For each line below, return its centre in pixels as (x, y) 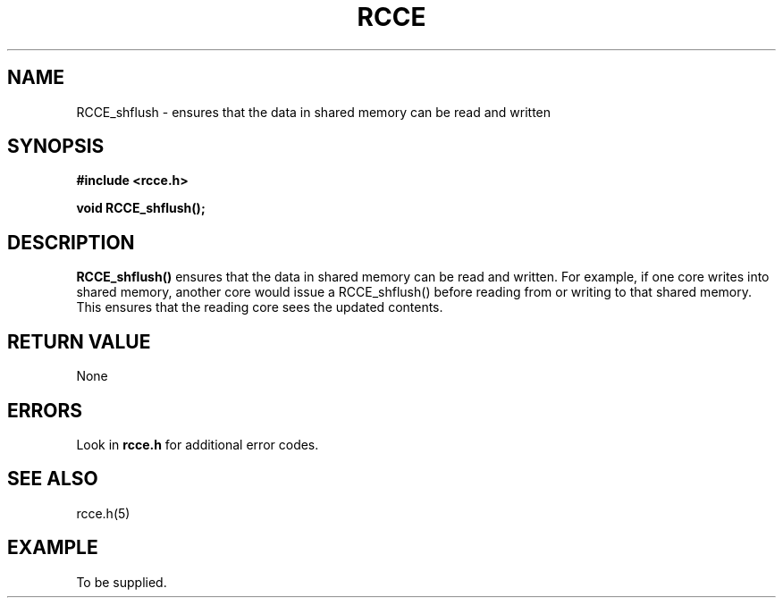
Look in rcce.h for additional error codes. (198, 444)
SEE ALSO (53, 479)
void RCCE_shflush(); (141, 208)
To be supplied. (122, 582)
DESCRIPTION (71, 242)
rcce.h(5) (103, 513)
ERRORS (45, 410)
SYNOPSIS (56, 147)
